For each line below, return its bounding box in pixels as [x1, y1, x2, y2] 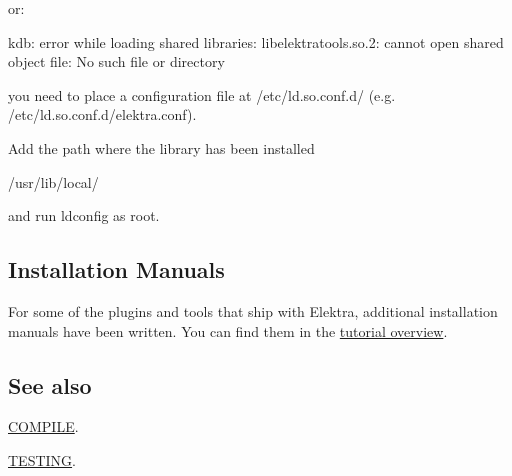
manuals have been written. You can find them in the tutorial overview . [8, 320, 448, 341]
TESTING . [8, 449, 76, 470]
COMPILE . [8, 416, 79, 437]
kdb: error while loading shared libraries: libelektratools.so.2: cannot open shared [8, 31, 504, 52]
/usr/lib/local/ [8, 171, 99, 192]
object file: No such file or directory [8, 51, 225, 72]
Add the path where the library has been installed [8, 137, 315, 158]
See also [8, 369, 92, 400]
